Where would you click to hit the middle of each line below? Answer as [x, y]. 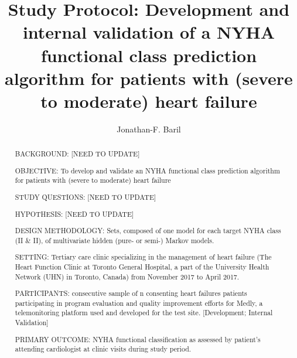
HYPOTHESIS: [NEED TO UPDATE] [74, 214]
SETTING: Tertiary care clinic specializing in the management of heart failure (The [143, 257]
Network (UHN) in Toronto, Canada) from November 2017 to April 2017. [127, 276]
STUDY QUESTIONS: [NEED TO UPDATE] [86, 197]
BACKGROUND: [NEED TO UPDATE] [77, 154]
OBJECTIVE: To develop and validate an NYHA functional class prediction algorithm [147, 170]
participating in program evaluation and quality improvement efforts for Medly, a [139, 303]
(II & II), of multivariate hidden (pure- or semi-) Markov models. [115, 240]
